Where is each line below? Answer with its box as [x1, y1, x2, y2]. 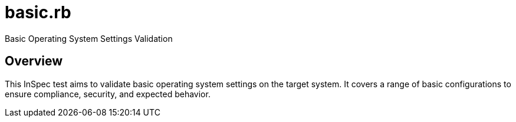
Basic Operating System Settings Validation [5, 33, 173, 44]
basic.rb [5, 2, 71, 22]
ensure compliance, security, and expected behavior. [5, 88, 211, 99]
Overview [5, 54, 63, 69]
